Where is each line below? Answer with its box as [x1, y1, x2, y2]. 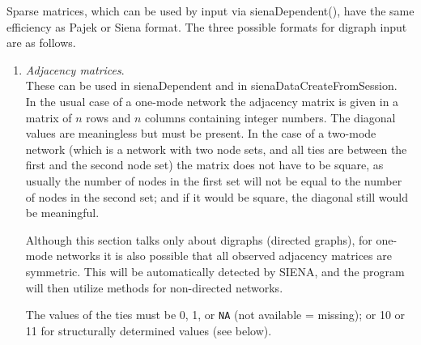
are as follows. [6, 34, 76, 51]
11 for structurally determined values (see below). [25, 322, 272, 339]
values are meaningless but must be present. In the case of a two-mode [25, 125, 376, 142]
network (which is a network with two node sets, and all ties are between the [25, 140, 407, 157]
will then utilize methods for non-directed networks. [25, 279, 283, 296]
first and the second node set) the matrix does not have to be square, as [25, 156, 384, 173]
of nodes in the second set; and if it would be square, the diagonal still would [25, 188, 408, 205]
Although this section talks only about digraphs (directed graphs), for [25, 231, 372, 248]
